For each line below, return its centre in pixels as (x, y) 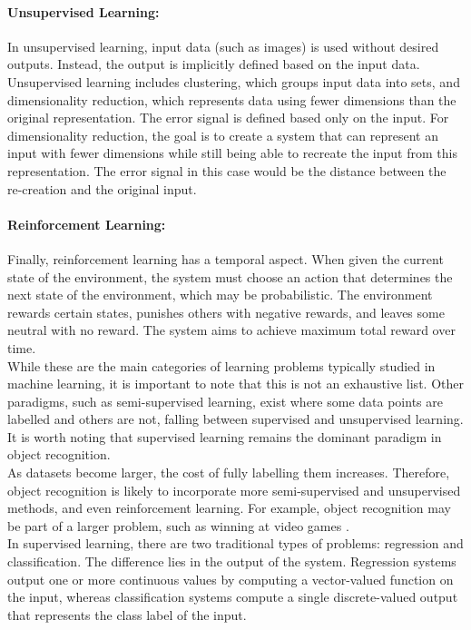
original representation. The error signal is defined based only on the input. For (228, 118)
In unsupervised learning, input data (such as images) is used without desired (223, 46)
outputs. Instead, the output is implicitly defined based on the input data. (214, 64)
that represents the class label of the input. (127, 614)
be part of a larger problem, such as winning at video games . (178, 525)
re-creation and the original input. (102, 188)
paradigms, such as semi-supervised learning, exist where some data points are (225, 401)
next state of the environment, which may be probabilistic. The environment (220, 295)
